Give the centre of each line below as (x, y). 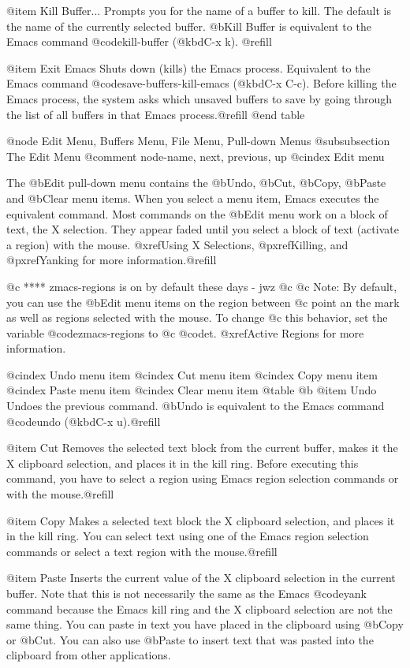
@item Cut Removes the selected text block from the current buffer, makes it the (202, 448)
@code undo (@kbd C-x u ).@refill (84, 421)
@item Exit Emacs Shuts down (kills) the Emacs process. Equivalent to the (188, 67)
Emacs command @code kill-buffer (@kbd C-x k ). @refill (139, 41)
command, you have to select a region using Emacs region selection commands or (203, 478)
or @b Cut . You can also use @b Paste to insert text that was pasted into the (190, 639)
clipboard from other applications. (89, 655)
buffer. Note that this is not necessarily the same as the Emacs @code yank (186, 593)
